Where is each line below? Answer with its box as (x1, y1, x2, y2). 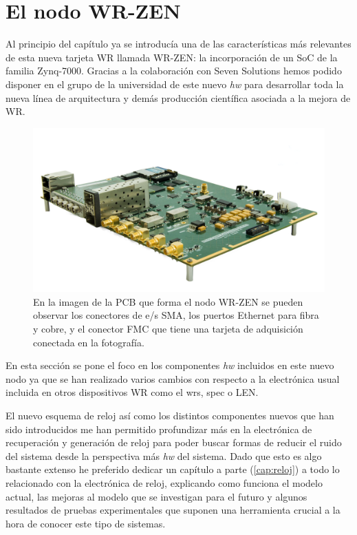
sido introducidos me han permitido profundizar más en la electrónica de (6, 421, 312, 436)
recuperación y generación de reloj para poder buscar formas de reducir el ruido (6, 435, 342, 450)
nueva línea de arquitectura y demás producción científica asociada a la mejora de (6, 90, 351, 105)
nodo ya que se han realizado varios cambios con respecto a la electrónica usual (6, 371, 340, 386)
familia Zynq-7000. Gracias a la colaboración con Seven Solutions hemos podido (6, 63, 342, 78)
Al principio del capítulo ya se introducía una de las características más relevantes (6, 36, 351, 51)
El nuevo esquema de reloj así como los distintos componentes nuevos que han (6, 408, 334, 422)
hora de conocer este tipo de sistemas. (6, 516, 166, 530)
